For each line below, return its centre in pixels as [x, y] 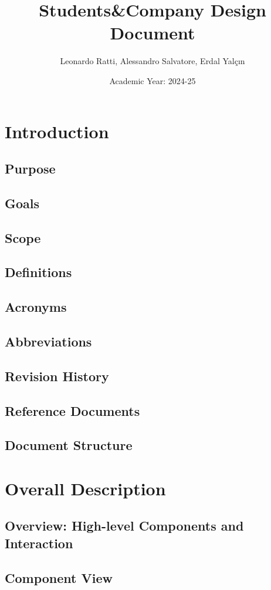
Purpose [30, 169]
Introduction [57, 131]
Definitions [38, 272]
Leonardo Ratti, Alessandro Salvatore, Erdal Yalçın [153, 61]
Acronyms [36, 307]
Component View [59, 577]
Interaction [39, 543]
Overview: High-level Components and [124, 526]
